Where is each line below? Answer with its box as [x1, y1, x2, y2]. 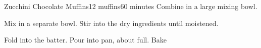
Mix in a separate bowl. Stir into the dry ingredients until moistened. [4, 17, 219, 28]
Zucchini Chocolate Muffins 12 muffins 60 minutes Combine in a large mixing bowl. [4, 1, 257, 11]
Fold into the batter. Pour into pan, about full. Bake [4, 34, 167, 45]
